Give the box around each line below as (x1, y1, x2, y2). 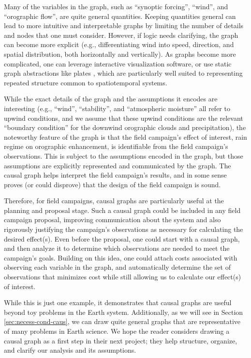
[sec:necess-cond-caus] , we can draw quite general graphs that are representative (4, 316, 241, 326)
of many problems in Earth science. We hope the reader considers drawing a (4, 326, 230, 336)
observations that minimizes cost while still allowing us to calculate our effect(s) (4, 272, 241, 282)
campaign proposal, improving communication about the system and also (4, 214, 221, 225)
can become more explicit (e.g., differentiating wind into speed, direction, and (4, 39, 234, 49)
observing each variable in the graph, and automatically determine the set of (4, 262, 231, 272)
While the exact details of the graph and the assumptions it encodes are (4, 94, 218, 104)
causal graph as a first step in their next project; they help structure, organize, (4, 335, 237, 345)
